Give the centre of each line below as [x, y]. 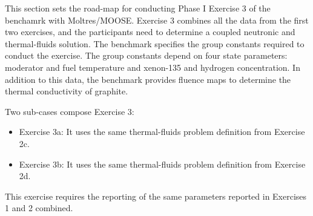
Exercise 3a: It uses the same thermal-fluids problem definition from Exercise [162, 132]
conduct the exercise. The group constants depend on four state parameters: [146, 55]
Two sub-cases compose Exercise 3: [70, 111]
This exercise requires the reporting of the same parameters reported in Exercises [156, 196]
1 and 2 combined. [39, 208]
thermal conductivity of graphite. [67, 91]
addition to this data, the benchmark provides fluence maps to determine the [148, 79]
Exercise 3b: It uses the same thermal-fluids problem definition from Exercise [162, 164]
